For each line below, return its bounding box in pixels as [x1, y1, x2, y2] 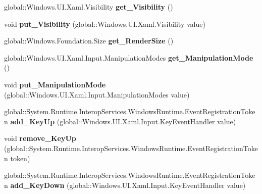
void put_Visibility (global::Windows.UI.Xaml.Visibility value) [4, 18, 205, 29]
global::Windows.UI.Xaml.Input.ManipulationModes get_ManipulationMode [4, 52, 253, 63]
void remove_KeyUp [4, 133, 76, 143]
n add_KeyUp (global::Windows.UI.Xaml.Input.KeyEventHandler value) [4, 116, 236, 126]
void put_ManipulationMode [4, 79, 106, 89]
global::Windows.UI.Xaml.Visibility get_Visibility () [4, 2, 173, 12]
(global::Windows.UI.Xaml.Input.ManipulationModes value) [4, 89, 190, 100]
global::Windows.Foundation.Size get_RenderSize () [4, 35, 174, 46]
